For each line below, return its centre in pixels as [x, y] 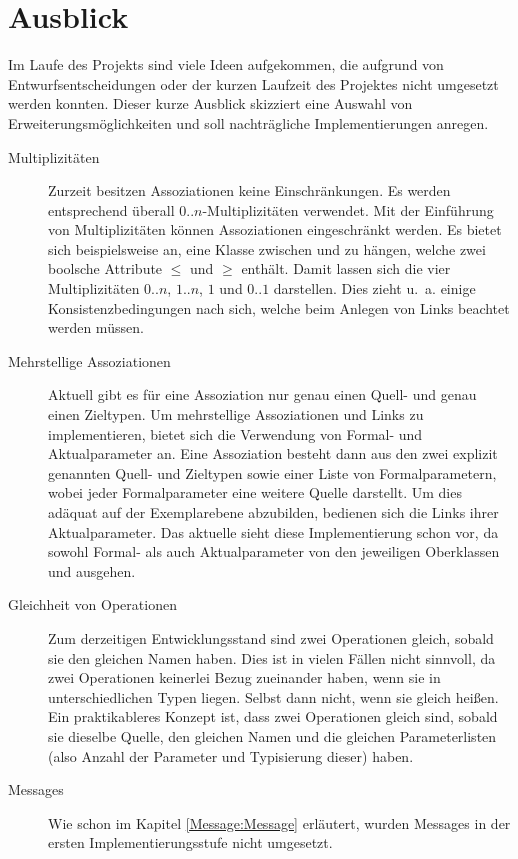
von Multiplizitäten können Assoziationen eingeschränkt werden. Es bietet [275, 229]
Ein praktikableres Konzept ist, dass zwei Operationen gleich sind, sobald [273, 716]
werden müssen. [96, 327]
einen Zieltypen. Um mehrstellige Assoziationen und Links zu [236, 414]
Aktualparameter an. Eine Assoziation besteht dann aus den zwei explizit [273, 453]
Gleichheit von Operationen [92, 604]
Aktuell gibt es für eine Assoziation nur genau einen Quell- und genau [262, 394]
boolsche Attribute [105, 268]
